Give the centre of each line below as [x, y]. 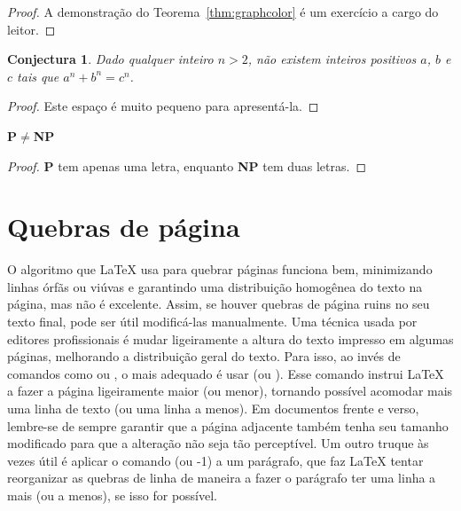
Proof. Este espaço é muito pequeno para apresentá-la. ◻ [163, 106]
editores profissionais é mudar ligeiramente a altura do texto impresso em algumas [230, 338]
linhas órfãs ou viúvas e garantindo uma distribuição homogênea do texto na [215, 286]
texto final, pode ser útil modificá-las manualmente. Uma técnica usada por [212, 322]
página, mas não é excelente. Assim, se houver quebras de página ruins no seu [219, 304]
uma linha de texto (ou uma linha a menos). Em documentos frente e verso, [213, 409]
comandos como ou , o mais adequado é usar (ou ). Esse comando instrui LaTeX [226, 373]
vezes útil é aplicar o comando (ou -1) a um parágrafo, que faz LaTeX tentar [215, 460]
